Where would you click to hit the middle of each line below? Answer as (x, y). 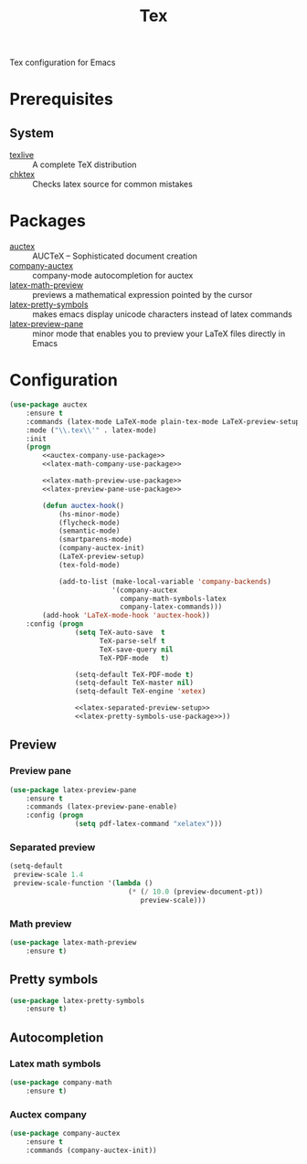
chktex (22, 175)
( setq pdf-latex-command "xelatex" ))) (148, 824)
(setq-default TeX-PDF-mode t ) (134, 674)
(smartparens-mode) (95, 540)
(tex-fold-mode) (89, 565)
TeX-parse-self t (132, 640)
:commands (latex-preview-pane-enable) (102, 807)
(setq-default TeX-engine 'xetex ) (140, 692)
